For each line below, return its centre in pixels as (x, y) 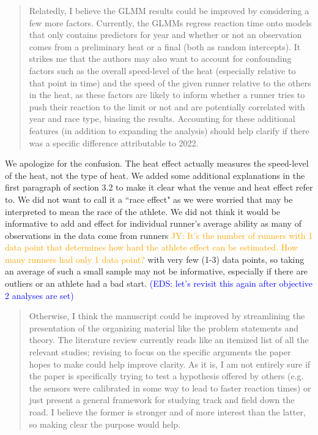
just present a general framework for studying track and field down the (162, 400)
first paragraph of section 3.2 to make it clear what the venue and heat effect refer (159, 187)
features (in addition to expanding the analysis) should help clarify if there (169, 130)
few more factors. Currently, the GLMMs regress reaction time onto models (170, 22)
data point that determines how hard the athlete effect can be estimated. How (151, 247)
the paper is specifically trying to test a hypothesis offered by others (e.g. (166, 376)
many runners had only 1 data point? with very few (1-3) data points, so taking (155, 259)
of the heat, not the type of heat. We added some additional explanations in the (155, 175)
